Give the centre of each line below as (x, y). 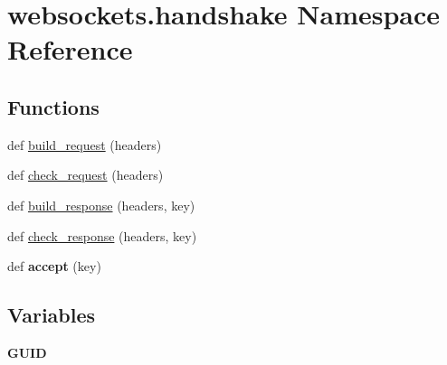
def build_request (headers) (85, 144)
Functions (53, 106)
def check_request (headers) (86, 175)
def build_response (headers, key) (101, 205)
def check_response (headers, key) (102, 235)
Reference (70, 49)
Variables (52, 315)
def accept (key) (54, 266)
